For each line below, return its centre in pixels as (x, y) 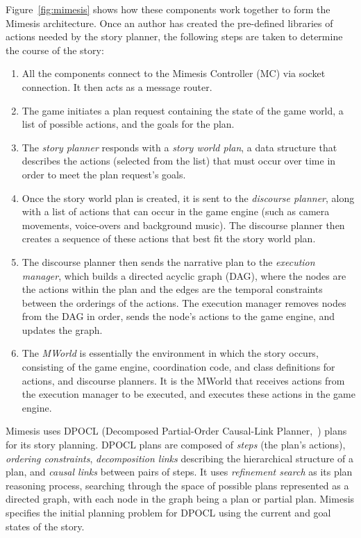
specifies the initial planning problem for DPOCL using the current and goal (168, 512)
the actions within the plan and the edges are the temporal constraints (172, 289)
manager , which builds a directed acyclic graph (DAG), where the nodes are (184, 275)
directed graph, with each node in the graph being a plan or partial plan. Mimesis (180, 499)
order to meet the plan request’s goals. (104, 174)
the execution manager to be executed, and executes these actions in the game (188, 394)
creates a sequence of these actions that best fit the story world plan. (169, 238)
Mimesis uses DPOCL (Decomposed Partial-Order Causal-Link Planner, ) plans (176, 431)
